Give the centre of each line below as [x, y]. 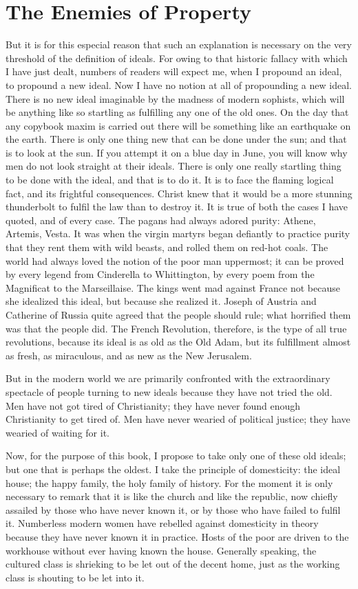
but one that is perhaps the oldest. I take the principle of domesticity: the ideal [173, 469]
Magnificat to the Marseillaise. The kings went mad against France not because [173, 287]
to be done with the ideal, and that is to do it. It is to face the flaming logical [170, 180]
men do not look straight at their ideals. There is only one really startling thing [173, 166]
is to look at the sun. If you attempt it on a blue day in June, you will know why [177, 152]
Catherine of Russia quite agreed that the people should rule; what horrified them [178, 315]
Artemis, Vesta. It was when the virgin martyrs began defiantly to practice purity [178, 233]
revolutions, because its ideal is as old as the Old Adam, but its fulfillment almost [178, 342]
